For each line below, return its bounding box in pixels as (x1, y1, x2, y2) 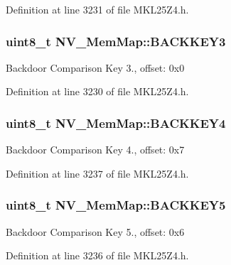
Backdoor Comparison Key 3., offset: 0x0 (6, 60, 185, 75)
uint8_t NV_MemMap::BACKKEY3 (6, 32, 226, 50)
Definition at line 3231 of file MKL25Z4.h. (6, 2, 189, 16)
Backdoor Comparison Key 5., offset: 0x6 (6, 224, 185, 239)
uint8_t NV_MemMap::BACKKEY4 (6, 114, 226, 131)
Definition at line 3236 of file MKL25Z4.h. (6, 248, 189, 263)
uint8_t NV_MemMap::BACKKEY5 (6, 196, 226, 214)
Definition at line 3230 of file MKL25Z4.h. (6, 84, 189, 99)
